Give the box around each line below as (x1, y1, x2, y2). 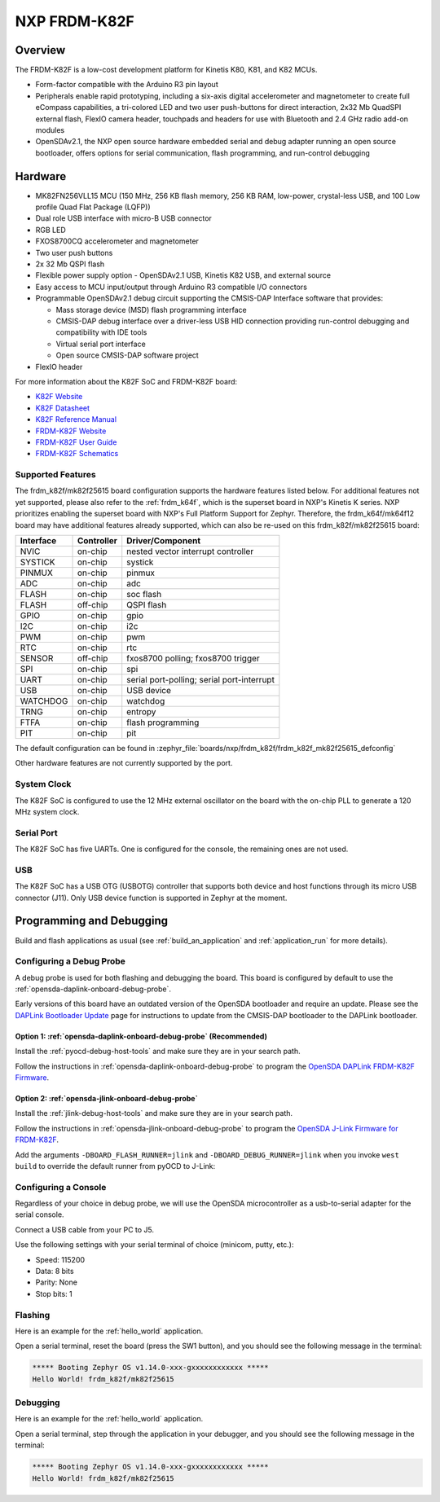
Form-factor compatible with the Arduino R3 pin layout (35, 80, 219, 90)
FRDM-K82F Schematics (35, 449, 119, 459)
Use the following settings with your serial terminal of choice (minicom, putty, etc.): (15, 1240, 294, 1249)
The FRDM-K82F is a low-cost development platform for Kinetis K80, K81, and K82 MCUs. (15, 65, 318, 75)
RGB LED (35, 225, 66, 235)
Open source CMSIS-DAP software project (55, 350, 199, 360)
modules (35, 125, 65, 135)
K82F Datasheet (35, 403, 90, 413)
